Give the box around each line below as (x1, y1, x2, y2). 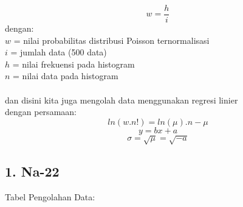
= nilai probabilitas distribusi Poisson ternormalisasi (13, 33, 210, 46)
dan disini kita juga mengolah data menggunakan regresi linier (5, 93, 238, 106)
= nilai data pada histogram (13, 69, 118, 82)
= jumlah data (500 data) (10, 46, 107, 58)
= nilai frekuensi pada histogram (12, 57, 135, 70)
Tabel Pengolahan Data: (5, 190, 95, 203)
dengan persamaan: (5, 105, 77, 118)
